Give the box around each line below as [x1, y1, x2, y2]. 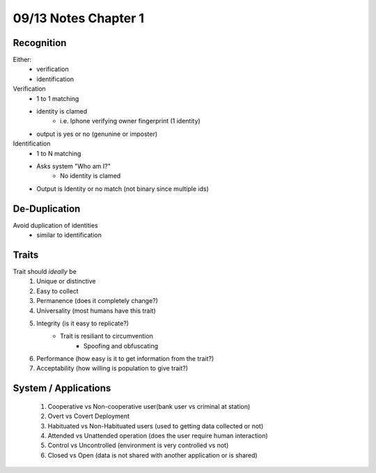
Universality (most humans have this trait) [36, 307, 156, 315]
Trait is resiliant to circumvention [60, 332, 153, 341]
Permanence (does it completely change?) [36, 297, 158, 305]
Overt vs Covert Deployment [47, 412, 130, 421]
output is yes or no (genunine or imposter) [36, 130, 158, 138]
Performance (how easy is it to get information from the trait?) [36, 355, 214, 363]
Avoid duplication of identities [13, 221, 98, 229]
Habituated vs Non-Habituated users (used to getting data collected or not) [47, 421, 264, 430]
